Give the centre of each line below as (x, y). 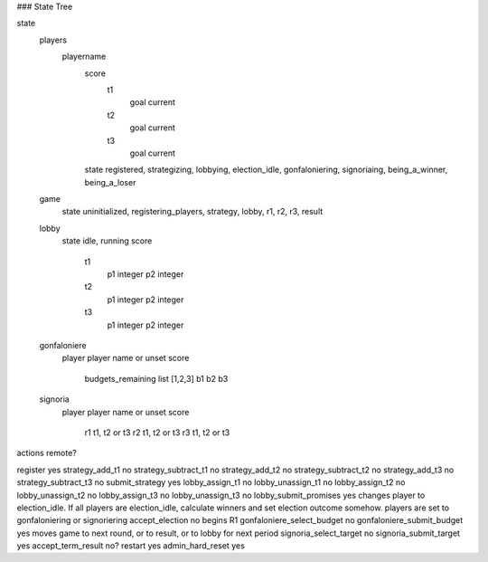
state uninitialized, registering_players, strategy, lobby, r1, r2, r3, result (192, 212)
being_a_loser (110, 182)
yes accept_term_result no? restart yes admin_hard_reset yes (131, 546)
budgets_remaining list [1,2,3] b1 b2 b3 (156, 378)
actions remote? (47, 453)
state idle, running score (107, 241)
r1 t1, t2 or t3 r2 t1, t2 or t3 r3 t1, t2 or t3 (157, 432)
